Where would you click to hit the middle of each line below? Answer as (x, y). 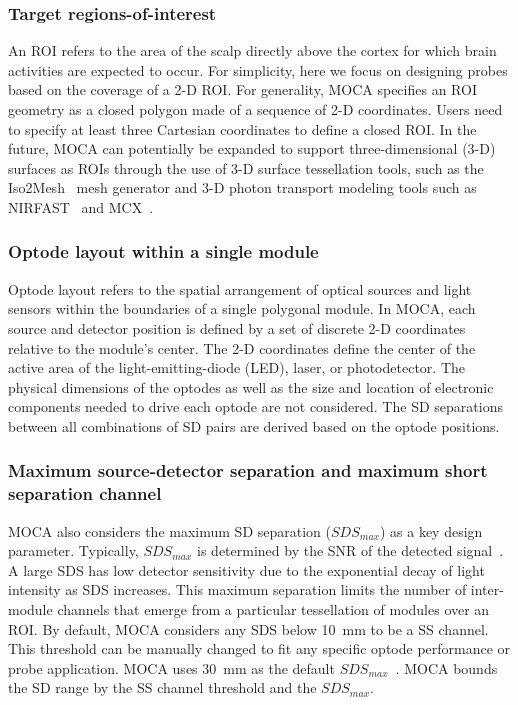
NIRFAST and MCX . (81, 206)
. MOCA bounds (446, 667)
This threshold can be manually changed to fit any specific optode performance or (259, 648)
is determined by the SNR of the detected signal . (350, 550)
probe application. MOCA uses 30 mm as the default (171, 667)
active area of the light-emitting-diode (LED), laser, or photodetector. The (236, 367)
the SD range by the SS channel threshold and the (162, 687)
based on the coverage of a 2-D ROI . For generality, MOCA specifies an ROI (242, 89)
